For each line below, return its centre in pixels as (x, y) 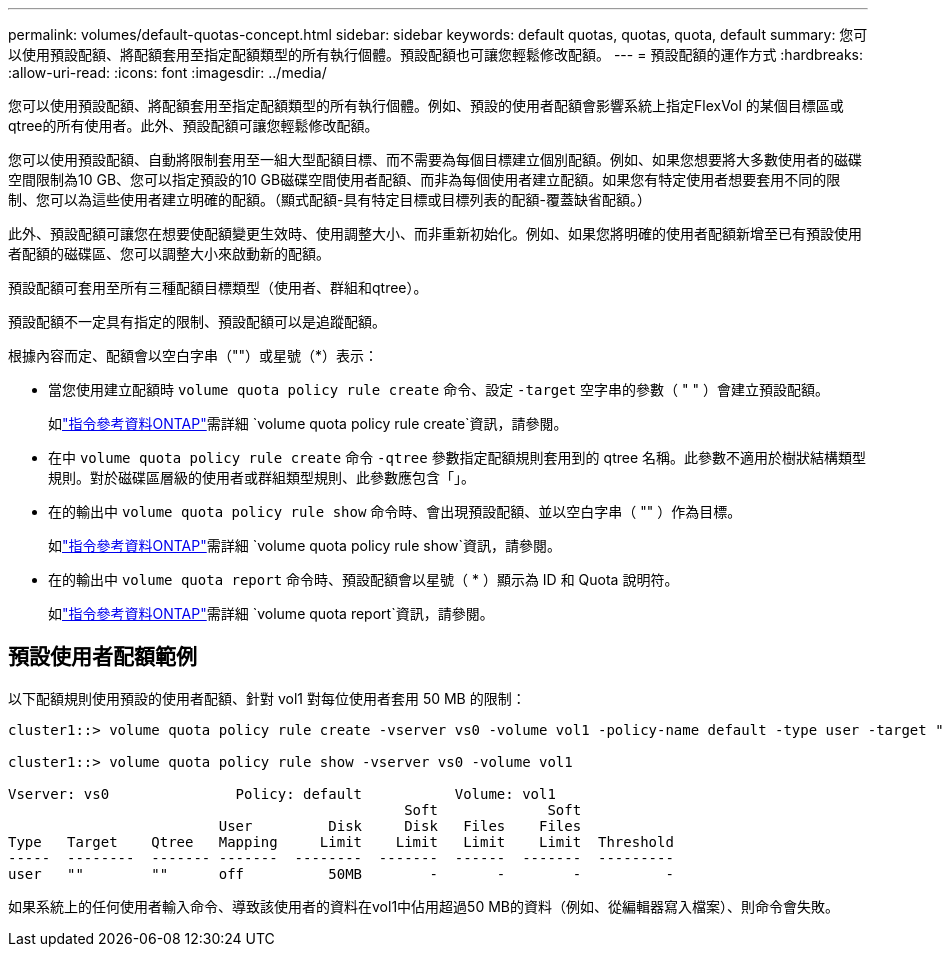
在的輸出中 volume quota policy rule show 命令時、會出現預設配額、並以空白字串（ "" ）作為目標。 (395, 511)
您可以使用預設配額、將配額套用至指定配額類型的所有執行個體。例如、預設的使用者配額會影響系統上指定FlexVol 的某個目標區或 (426, 105)
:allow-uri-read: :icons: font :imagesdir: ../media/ (167, 72)
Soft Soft (493, 809)
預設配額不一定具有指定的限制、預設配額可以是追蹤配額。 (197, 321)
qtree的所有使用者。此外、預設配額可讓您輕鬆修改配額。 (193, 125)
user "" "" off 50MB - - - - (341, 873)
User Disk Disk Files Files (400, 825)
